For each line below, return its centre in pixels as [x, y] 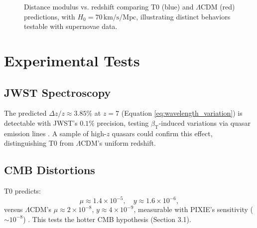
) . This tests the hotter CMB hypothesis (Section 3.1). [107, 219]
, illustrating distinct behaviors [183, 16]
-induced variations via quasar [204, 122]
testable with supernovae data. [71, 26]
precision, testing [123, 122]
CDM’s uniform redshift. [118, 143]
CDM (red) [218, 6]
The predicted [25, 113]
